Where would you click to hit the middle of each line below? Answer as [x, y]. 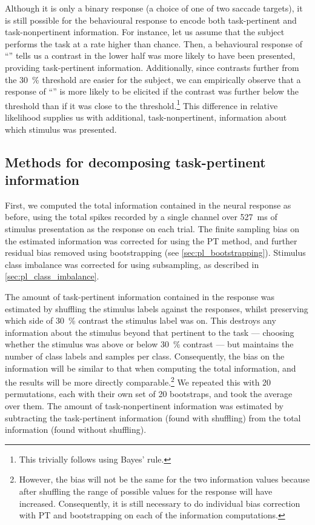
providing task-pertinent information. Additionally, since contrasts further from [152, 67]
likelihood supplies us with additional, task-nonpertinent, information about [146, 117]
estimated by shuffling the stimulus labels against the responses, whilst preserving [157, 308]
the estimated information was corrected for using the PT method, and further [151, 240]
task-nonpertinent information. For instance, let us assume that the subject [145, 32]
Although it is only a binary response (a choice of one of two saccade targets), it [154, 8]
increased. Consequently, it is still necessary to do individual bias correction [160, 503]
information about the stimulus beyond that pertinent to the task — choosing [150, 332]
